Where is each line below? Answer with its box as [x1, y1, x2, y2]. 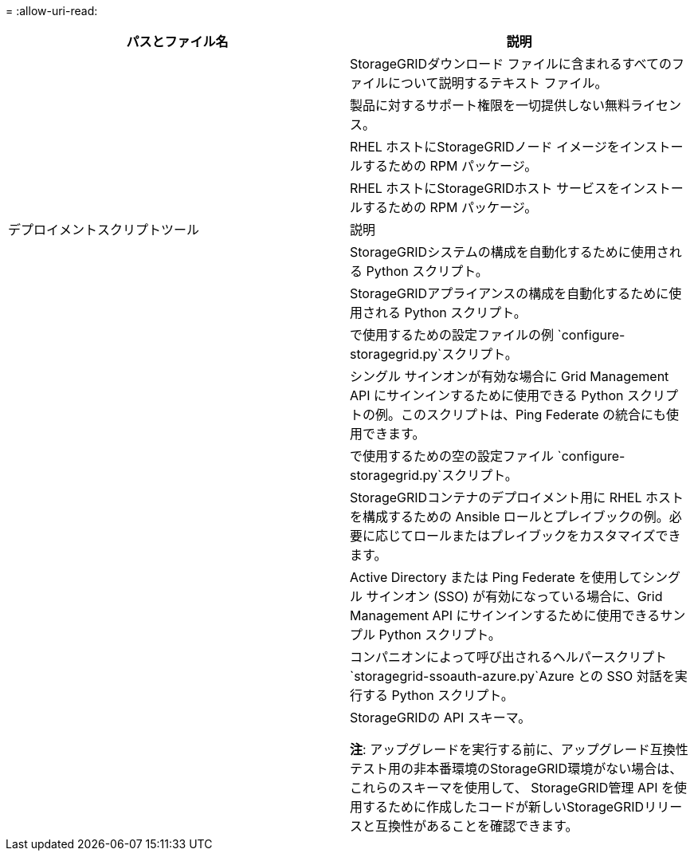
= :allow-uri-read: [6, 4, 98, 18]
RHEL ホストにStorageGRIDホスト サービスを [350, 180, 621, 196]
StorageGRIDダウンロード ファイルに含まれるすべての [350, 56, 672, 72]
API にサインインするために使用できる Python [350, 387, 624, 403]
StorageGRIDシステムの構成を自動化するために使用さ [350, 244, 669, 260]
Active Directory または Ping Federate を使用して [350, 569, 642, 585]
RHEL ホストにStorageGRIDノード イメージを [350, 139, 620, 155]
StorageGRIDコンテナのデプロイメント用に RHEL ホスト [350, 489, 684, 505]
